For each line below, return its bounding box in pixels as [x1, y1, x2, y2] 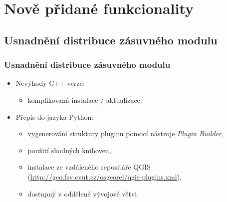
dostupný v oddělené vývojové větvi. [27, 188, 139, 199]
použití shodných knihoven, [27, 145, 111, 155]
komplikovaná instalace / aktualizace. [27, 94, 142, 105]
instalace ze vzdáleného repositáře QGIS [27, 162, 151, 172]
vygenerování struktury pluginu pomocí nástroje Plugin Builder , [27, 128, 224, 139]
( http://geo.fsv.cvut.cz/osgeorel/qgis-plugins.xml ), [27, 171, 182, 182]
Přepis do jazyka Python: [15, 111, 94, 122]
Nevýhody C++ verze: [15, 78, 85, 88]
